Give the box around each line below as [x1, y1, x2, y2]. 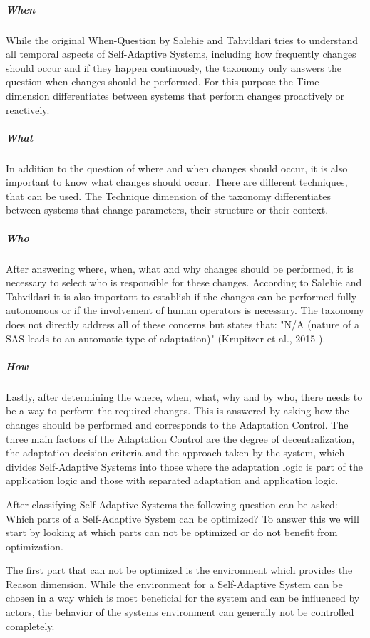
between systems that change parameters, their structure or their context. [6, 202, 329, 217]
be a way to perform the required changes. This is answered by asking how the [6, 403, 349, 418]
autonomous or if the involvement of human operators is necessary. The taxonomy [6, 303, 364, 318]
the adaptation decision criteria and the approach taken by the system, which [6, 445, 345, 460]
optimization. [6, 538, 63, 553]
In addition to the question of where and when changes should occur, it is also [6, 160, 348, 175]
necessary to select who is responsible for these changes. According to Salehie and [6, 275, 362, 290]
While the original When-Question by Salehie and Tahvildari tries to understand [6, 32, 358, 47]
